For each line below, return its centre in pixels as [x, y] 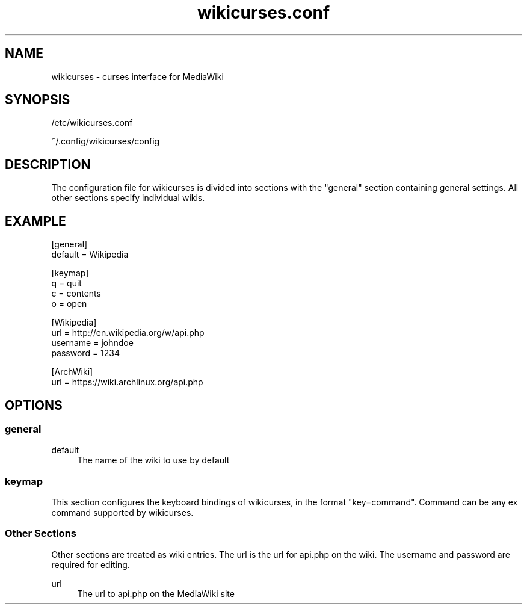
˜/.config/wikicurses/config [106, 141]
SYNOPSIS [38, 100]
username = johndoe [92, 343]
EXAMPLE [35, 221]
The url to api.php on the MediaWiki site [156, 593]
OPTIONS [34, 405]
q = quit [66, 283]
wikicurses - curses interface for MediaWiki [137, 76]
